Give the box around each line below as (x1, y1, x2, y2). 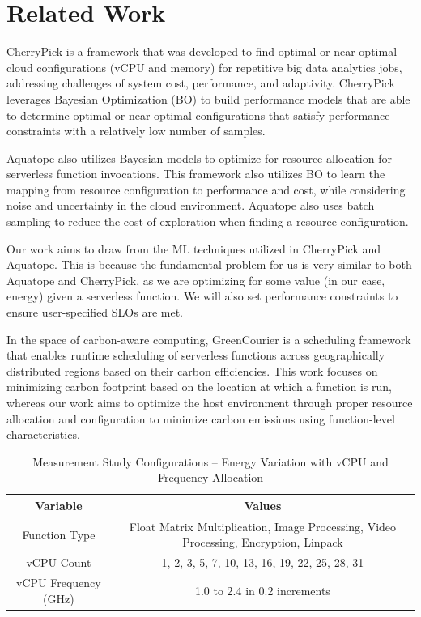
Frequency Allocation (157, 469, 264, 486)
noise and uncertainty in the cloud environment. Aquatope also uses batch (6, 197, 375, 214)
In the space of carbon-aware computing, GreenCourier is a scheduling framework (6, 330, 411, 347)
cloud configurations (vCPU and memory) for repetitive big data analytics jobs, (6, 58, 402, 75)
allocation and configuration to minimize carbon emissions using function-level (6, 410, 395, 427)
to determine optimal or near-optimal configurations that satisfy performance (6, 106, 390, 123)
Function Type (22, 526, 96, 543)
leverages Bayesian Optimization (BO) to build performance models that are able (6, 90, 410, 107)
